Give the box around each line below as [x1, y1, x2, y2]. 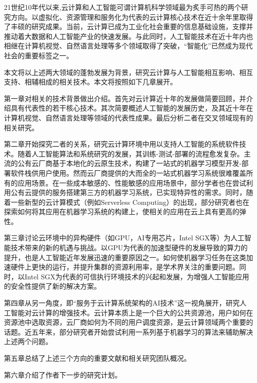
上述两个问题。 [4, 336, 52, 346]
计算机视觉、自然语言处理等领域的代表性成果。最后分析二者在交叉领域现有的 [4, 112, 253, 122]
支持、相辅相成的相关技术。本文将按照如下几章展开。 [4, 77, 177, 87]
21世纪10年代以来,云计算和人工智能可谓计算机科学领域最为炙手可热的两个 [4, 2, 241, 12]
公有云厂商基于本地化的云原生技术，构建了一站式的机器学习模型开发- [17, 158, 242, 168]
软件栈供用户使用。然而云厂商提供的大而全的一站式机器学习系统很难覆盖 [10, 167, 246, 178]
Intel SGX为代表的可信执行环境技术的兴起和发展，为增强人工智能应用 [24, 271, 249, 281]
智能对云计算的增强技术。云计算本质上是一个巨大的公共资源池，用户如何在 [10, 307, 253, 317]
